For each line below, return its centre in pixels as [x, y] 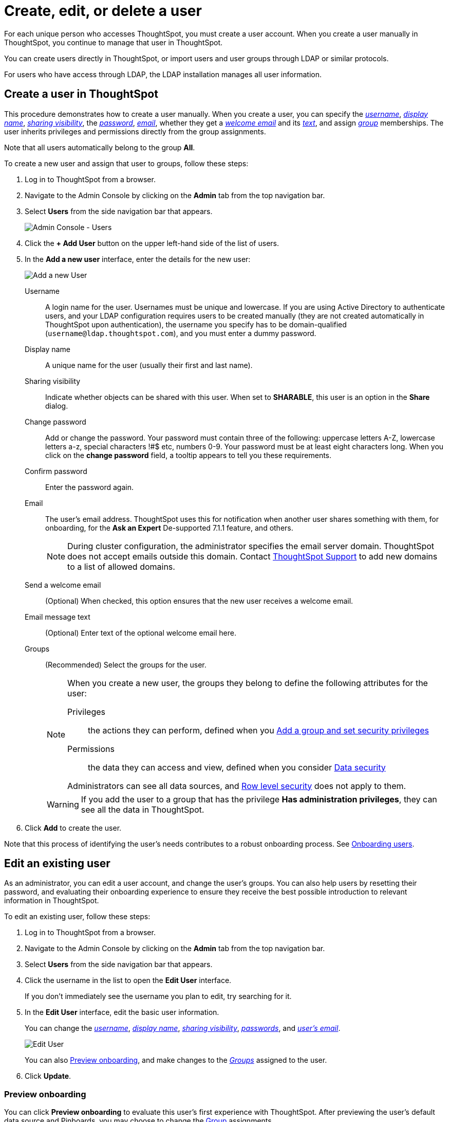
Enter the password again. [89, 487]
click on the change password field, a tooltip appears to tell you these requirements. [189, 455]
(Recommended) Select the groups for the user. [126, 664]
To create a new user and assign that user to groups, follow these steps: [126, 163]
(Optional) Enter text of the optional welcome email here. [141, 633]
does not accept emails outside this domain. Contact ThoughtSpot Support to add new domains [252, 556]
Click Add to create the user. [73, 828]
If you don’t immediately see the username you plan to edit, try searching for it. [158, 996]
